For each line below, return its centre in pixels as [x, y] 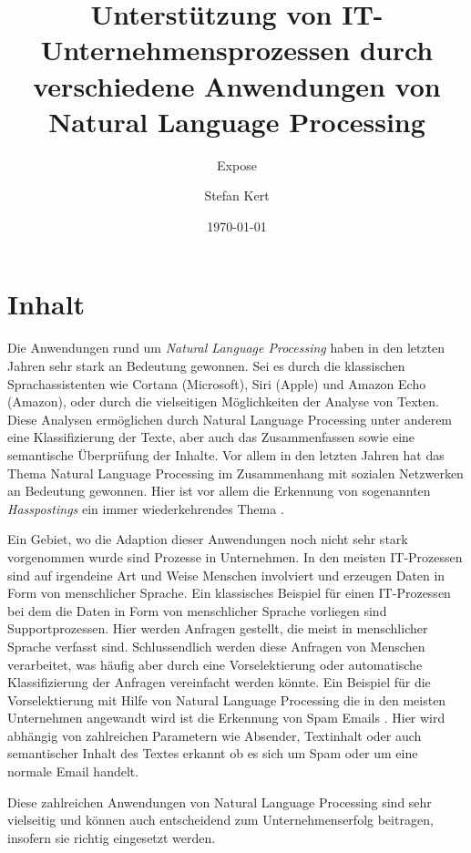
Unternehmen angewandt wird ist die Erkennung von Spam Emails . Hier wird [226, 718]
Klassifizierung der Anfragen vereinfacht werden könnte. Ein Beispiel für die [219, 682]
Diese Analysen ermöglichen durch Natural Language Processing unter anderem [230, 419]
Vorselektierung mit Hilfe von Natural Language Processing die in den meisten [227, 699]
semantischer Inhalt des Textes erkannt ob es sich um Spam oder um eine [213, 753]
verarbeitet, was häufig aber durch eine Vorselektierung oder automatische [215, 664]
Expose [237, 164]
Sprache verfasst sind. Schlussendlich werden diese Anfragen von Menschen [216, 646]
